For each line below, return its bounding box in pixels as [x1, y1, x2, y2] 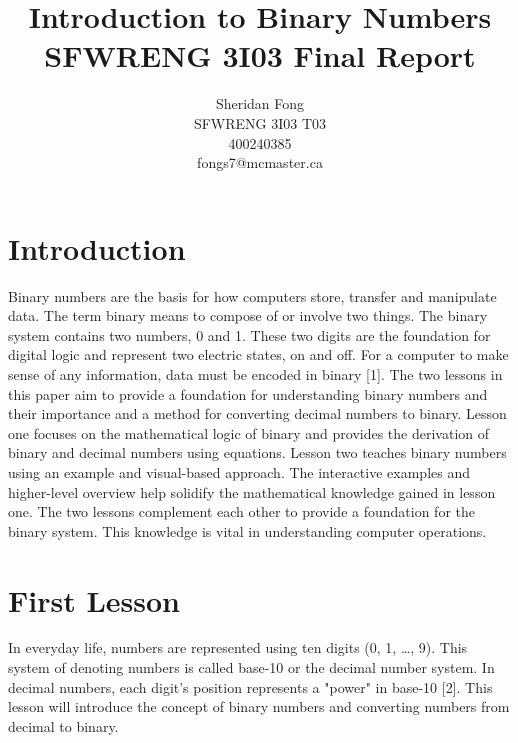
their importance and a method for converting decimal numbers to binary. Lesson [8, 403, 507, 424]
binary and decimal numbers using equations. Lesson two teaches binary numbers [8, 442, 507, 463]
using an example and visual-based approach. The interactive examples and [8, 461, 470, 482]
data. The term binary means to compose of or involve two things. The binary [8, 305, 488, 326]
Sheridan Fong [215, 93, 305, 114]
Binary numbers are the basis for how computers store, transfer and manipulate [8, 285, 497, 306]
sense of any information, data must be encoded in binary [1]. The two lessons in [8, 364, 503, 384]
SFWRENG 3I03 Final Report [44, 35, 476, 76]
